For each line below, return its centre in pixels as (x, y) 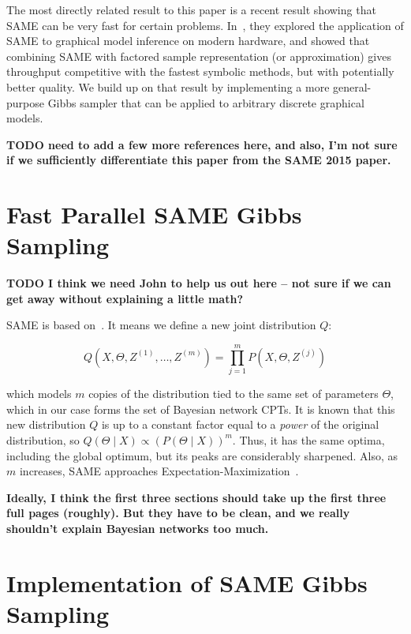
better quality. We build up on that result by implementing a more (168, 86)
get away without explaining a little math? (125, 298)
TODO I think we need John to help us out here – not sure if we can (199, 283)
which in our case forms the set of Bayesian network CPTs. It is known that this (201, 409)
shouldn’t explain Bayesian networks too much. (138, 528)
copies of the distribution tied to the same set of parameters (234, 394)
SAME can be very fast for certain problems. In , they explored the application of (205, 25)
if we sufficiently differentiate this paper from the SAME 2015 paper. (199, 160)
